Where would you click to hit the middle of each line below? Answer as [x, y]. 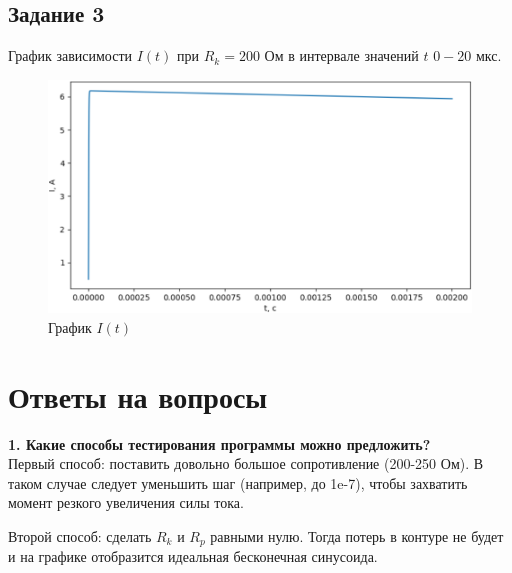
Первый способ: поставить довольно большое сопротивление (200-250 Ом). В [246, 463]
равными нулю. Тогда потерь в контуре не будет [357, 536]
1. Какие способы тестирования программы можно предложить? [219, 443]
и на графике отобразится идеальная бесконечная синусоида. [193, 556]
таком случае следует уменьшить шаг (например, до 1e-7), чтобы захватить [238, 482]
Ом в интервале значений [341, 55]
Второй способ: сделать [80, 536]
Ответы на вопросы [138, 395]
